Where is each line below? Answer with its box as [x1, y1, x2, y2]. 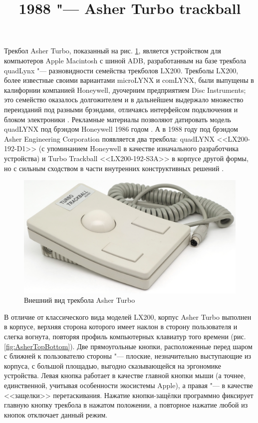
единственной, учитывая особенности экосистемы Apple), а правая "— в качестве [4, 380, 253, 390]
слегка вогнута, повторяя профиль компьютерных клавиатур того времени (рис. [4, 331, 246, 341]
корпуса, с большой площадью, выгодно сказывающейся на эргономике [4, 360, 222, 371]
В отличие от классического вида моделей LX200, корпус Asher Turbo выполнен [4, 311, 252, 322]
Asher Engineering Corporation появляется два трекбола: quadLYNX [4, 133, 215, 144]
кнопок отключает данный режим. [4, 409, 108, 420]
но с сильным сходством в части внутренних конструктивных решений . [4, 163, 224, 173]
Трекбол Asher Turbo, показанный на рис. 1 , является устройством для [4, 45, 221, 56]
